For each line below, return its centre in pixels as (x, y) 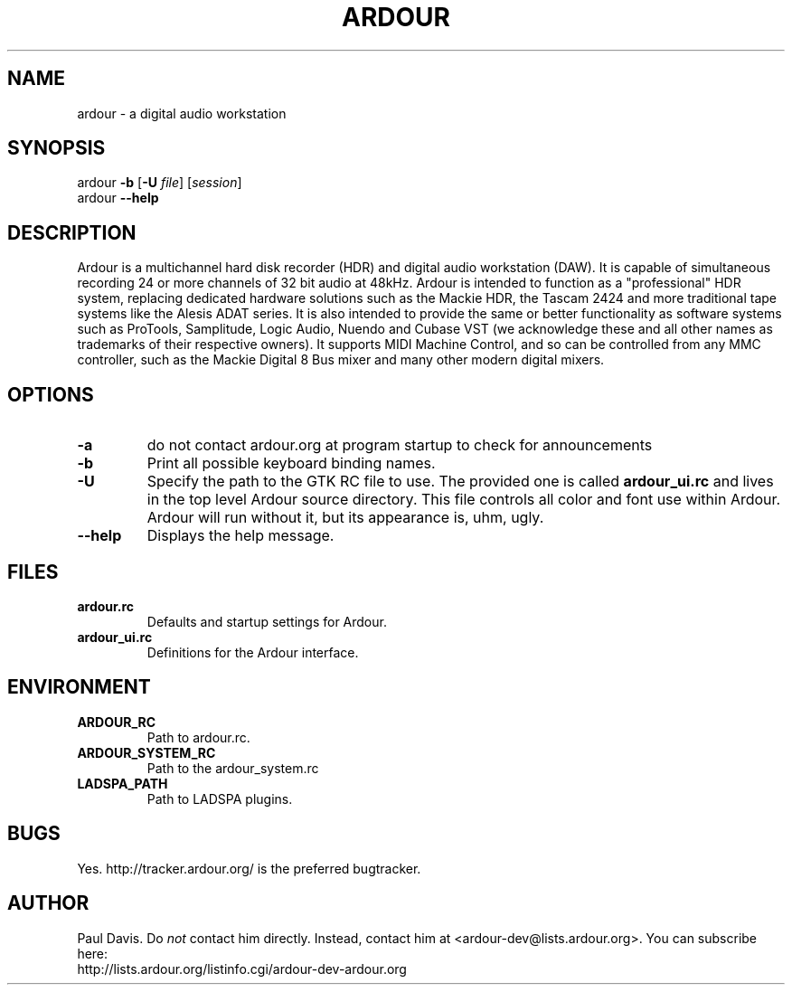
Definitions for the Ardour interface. (253, 652)
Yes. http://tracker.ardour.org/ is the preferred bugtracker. (249, 868)
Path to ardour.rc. (198, 737)
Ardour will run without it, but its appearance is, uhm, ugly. (345, 518)
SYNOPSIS (57, 148)
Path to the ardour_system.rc (233, 768)
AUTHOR (48, 903)
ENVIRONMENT (79, 687)
